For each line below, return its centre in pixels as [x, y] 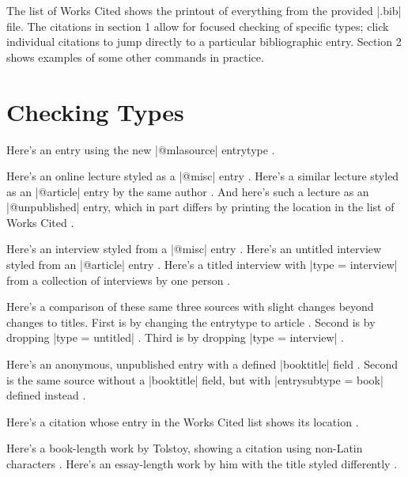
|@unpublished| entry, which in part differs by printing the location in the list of [200, 207]
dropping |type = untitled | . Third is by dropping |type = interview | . [175, 337]
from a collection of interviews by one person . [118, 280]
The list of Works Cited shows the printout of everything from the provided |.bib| [204, 10]
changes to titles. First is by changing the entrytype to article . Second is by [191, 322]
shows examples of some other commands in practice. [135, 57]
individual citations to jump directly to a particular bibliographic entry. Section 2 [204, 42]
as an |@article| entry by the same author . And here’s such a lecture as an [188, 191]
